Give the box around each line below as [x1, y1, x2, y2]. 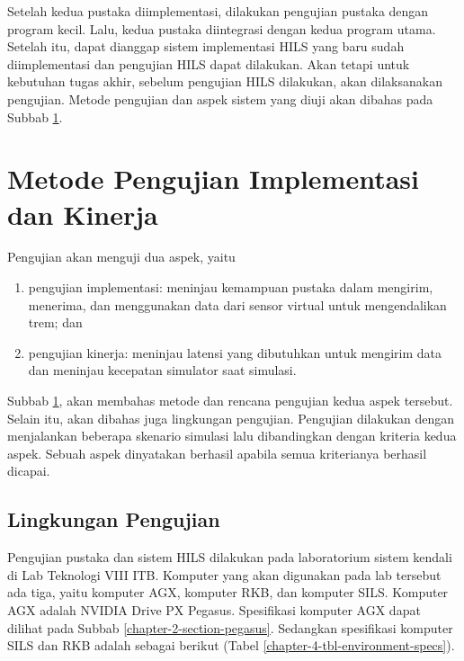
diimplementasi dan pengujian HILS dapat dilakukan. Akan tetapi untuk [7, 54, 410, 73]
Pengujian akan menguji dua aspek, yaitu [7, 247, 236, 266]
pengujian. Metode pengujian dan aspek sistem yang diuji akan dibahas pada [7, 89, 433, 108]
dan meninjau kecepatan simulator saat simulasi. [28, 361, 297, 380]
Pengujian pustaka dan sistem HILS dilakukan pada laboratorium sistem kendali [7, 548, 452, 567]
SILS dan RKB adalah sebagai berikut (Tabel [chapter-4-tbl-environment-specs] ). [7, 636, 455, 655]
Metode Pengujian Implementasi [7, 160, 419, 197]
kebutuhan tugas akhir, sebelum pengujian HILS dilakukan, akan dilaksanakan [7, 72, 442, 91]
